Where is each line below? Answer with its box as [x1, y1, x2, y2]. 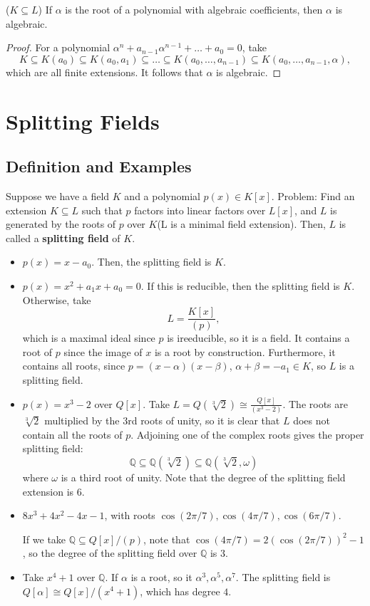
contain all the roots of [22, 427, 123, 442]
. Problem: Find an [271, 188, 355, 203]
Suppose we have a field [6, 188, 110, 203]
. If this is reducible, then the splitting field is [140, 278, 340, 293]
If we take [22, 531, 66, 546]
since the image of [63, 344, 143, 359]
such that [81, 202, 123, 217]
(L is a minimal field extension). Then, [157, 216, 326, 231]
